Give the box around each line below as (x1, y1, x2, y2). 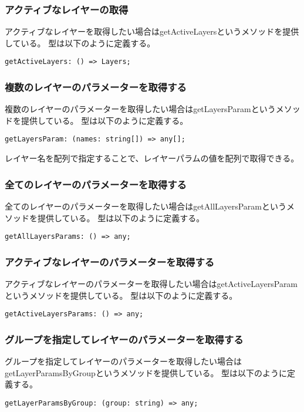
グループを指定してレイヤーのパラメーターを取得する (5, 332, 244, 346)
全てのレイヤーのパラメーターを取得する (5, 177, 187, 191)
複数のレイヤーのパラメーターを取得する (5, 79, 187, 94)
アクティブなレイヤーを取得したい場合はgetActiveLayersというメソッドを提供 (5, 25, 299, 38)
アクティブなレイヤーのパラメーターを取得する (5, 254, 215, 269)
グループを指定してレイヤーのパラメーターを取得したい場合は (5, 355, 242, 367)
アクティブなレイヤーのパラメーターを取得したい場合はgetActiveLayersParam (5, 278, 298, 289)
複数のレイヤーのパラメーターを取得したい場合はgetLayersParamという (5, 103, 276, 115)
